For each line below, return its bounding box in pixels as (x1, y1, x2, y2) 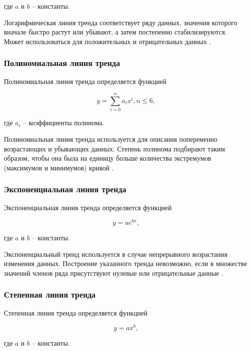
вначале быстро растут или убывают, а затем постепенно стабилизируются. (4, 27, 227, 37)
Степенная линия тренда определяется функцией (4, 307, 148, 318)
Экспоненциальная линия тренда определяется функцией (4, 202, 172, 212)
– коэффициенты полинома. (23, 117, 104, 128)
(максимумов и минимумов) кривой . (4, 162, 114, 172)
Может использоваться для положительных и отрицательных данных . (4, 36, 211, 46)
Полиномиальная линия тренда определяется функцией (4, 76, 167, 86)
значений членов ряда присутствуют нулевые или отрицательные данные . (4, 267, 223, 278)
